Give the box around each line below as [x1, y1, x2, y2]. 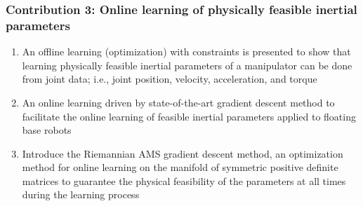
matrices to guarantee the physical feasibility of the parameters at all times [22, 173, 346, 188]
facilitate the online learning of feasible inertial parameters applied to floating [22, 109, 356, 123]
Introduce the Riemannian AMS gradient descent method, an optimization [22, 146, 343, 160]
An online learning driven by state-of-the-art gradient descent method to [22, 95, 335, 109]
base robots [22, 123, 72, 137]
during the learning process [22, 187, 140, 202]
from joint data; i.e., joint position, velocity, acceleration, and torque [22, 71, 317, 86]
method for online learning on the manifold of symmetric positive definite [22, 160, 338, 174]
